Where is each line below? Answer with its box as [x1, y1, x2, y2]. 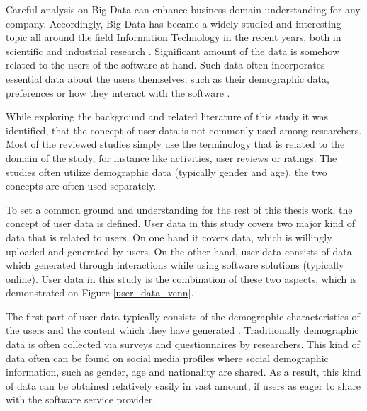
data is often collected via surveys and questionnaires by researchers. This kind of [6, 337, 360, 352]
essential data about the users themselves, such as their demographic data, [6, 71, 329, 86]
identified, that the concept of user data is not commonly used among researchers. [6, 122, 362, 137]
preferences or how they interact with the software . [6, 85, 230, 100]
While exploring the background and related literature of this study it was [6, 109, 329, 124]
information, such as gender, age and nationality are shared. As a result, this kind [6, 364, 361, 379]
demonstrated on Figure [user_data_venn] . [6, 285, 194, 300]
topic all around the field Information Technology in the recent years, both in [6, 30, 341, 45]
